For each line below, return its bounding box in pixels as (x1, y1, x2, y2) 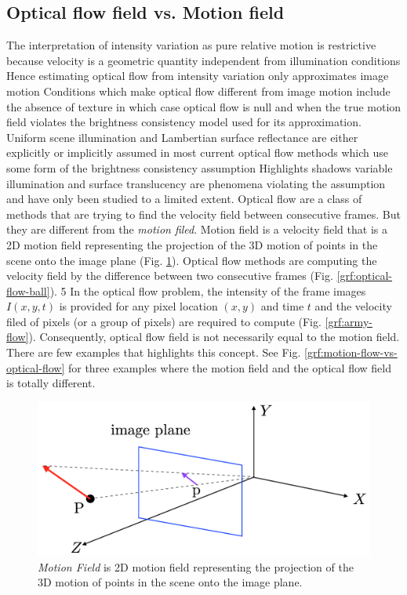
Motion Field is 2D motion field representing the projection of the (38, 558, 354, 575)
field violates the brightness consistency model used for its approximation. (6, 114, 362, 130)
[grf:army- (325, 313, 372, 329)
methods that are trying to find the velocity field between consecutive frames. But (6, 205, 401, 222)
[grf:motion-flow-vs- (304, 344, 398, 361)
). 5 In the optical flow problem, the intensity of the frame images (49, 282, 366, 299)
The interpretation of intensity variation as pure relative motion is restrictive (6, 37, 376, 53)
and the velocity (314, 298, 392, 314)
